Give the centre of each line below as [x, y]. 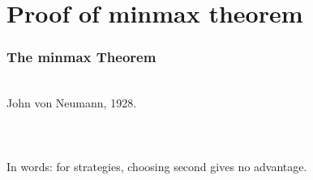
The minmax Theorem [81, 57]
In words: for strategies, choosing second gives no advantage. [157, 166]
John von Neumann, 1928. [72, 103]
